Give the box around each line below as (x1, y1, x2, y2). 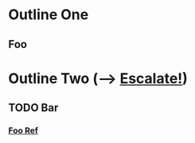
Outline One (8, 6, 89, 24)
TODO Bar (8, 101, 59, 115)
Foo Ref (8, 125, 38, 137)
